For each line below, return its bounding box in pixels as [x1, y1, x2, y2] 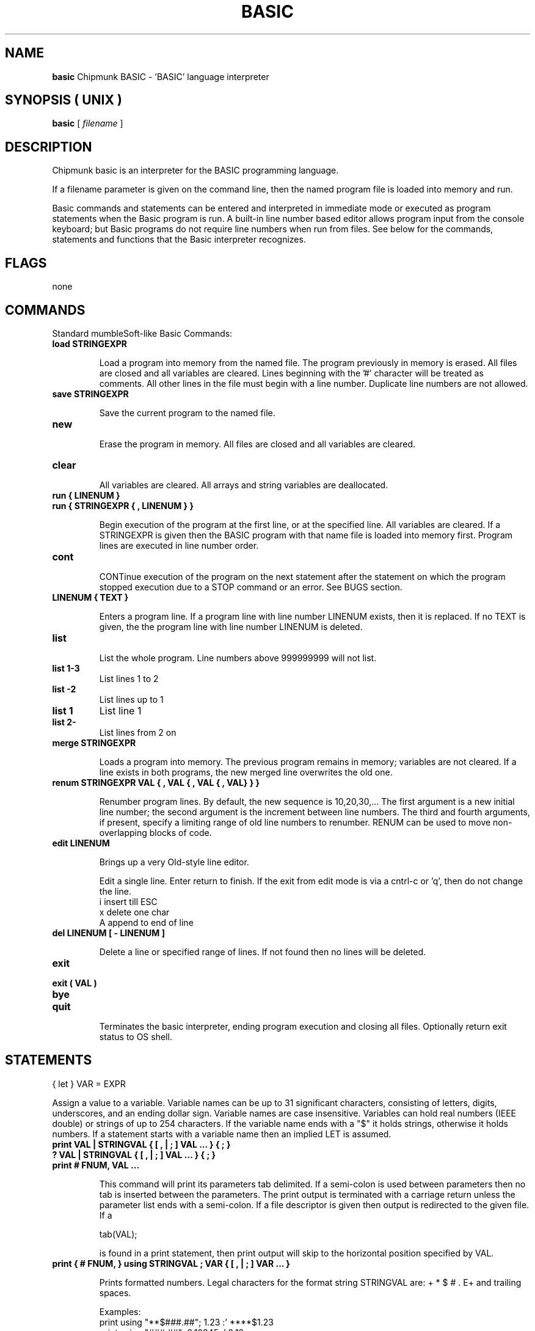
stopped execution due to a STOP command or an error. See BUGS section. [99, 581, 402, 592]
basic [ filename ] [52, 118, 123, 129]
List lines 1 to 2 [99, 673, 159, 684]
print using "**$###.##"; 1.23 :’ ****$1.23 [99, 1316, 274, 1327]
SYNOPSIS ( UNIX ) [5, 92, 122, 108]
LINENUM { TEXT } [52, 592, 129, 603]
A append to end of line [99, 917, 194, 928]
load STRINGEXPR [52, 338, 127, 349]
